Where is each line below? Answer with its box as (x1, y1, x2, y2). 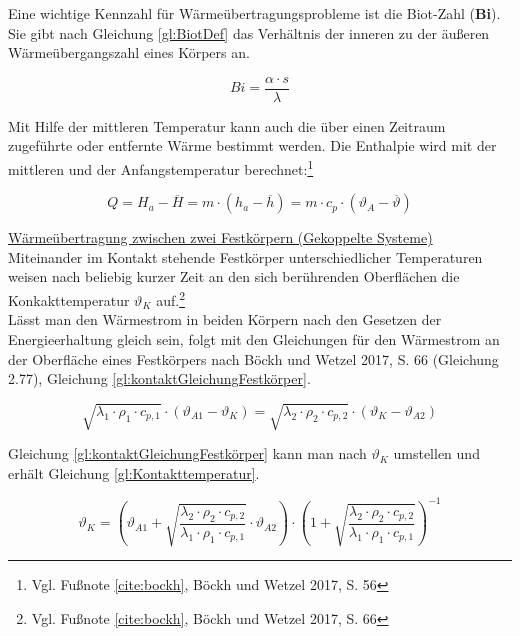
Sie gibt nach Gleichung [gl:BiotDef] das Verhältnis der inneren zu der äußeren (8, 22, 490, 43)
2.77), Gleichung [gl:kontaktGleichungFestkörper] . (8, 368, 311, 389)
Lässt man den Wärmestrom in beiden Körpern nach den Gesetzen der (8, 309, 442, 330)
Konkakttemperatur (8, 289, 130, 310)
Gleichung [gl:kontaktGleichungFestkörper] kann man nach (8, 443, 367, 464)
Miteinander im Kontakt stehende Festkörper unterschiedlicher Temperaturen (8, 246, 483, 267)
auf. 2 (156, 287, 185, 310)
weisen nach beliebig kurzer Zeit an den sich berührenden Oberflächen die (8, 266, 460, 287)
